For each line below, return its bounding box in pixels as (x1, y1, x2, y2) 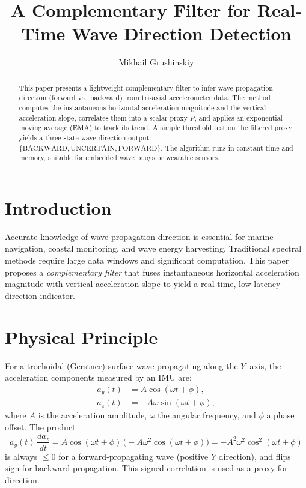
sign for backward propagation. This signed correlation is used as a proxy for (5, 462, 288, 474)
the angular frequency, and (158, 409, 256, 421)
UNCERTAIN (70, 144, 115, 152)
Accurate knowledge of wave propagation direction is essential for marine (5, 230, 274, 242)
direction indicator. (5, 289, 75, 301)
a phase (266, 409, 295, 421)
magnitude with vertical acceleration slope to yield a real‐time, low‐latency (5, 277, 281, 290)
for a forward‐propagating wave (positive (58, 450, 209, 462)
